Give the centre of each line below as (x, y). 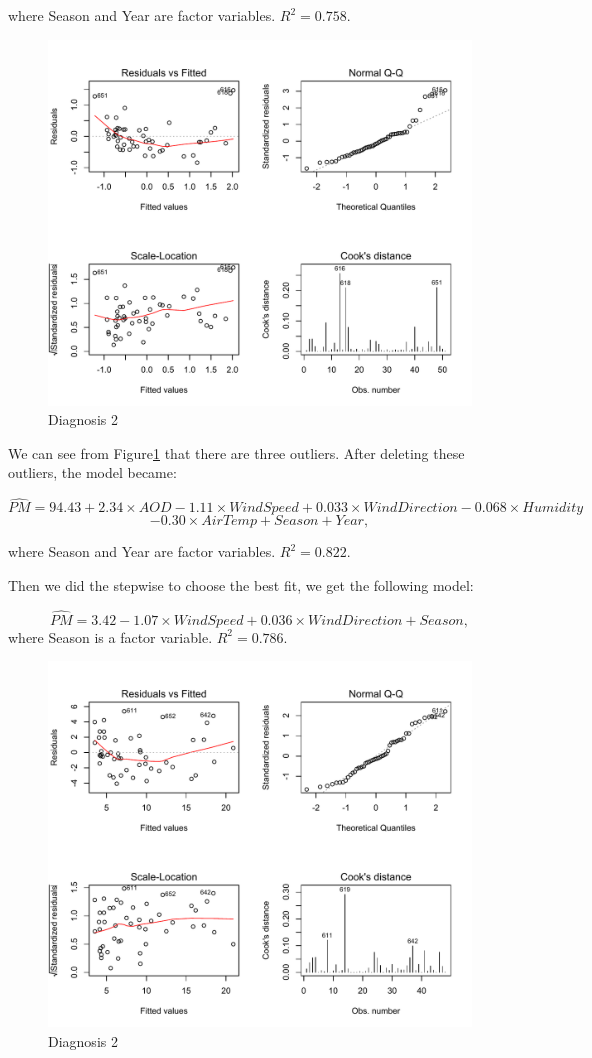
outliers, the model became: (92, 472)
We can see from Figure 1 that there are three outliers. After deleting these (236, 452)
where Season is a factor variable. (110, 636)
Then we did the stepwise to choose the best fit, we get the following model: (241, 584)
